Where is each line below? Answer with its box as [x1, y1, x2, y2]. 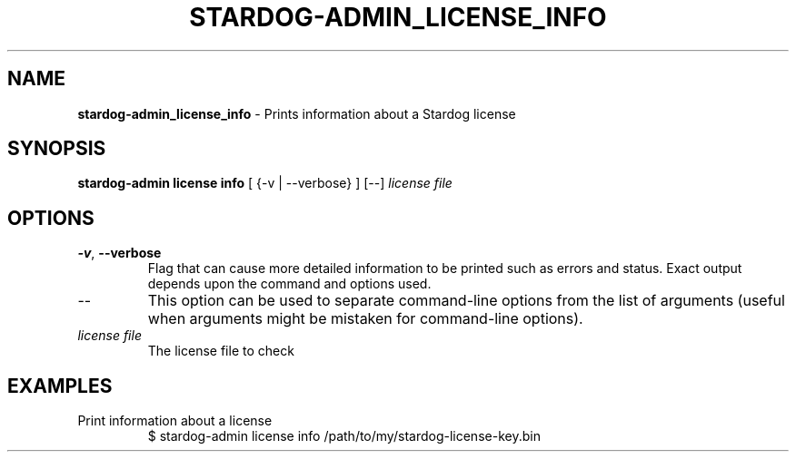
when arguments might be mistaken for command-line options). [147, 309, 583, 328]
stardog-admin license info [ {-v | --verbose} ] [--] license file [77, 175, 453, 191]
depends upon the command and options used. [147, 276, 432, 292]
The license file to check [147, 343, 294, 359]
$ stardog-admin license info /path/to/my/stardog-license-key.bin [147, 428, 541, 444]
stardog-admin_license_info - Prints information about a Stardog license [77, 105, 516, 122]
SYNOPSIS [7, 137, 106, 161]
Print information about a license [77, 413, 273, 429]
